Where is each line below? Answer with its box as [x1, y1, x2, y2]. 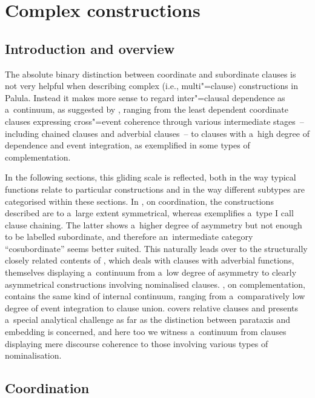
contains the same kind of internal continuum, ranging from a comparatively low [5, 290, 305, 302]
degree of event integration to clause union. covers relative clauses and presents [5, 301, 298, 314]
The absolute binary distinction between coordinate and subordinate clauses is [5, 67, 296, 80]
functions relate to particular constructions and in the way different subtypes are [5, 182, 305, 195]
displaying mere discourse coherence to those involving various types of [5, 337, 268, 350]
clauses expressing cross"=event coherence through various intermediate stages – [5, 114, 304, 127]
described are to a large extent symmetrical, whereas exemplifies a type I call [5, 207, 294, 219]
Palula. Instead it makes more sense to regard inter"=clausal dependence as [5, 91, 285, 104]
